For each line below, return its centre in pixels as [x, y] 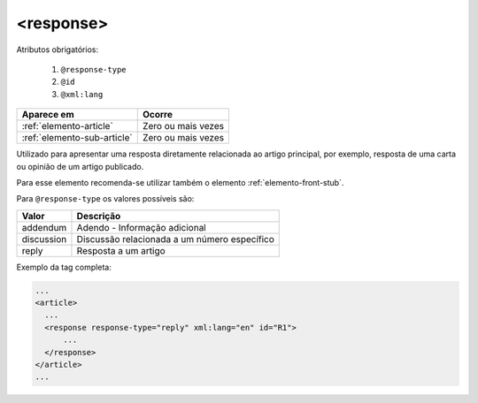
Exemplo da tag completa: [64, 267]
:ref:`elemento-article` [68, 126]
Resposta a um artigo [121, 250]
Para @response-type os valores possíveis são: [105, 199]
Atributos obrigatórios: [58, 49]
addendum [44, 227]
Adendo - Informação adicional [142, 227]
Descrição [99, 216]
